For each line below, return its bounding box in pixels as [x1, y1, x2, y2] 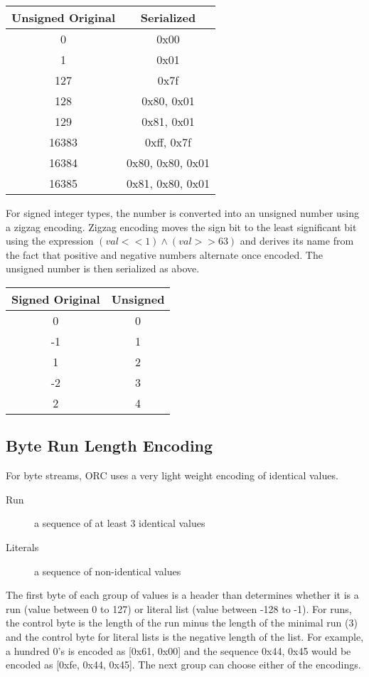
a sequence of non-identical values [34, 563, 181, 578]
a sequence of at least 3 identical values [34, 516, 205, 531]
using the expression [6, 233, 94, 248]
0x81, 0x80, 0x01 [127, 175, 210, 191]
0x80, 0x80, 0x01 [127, 154, 210, 171]
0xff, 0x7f [145, 134, 191, 150]
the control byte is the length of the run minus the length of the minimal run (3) [6, 615, 358, 630]
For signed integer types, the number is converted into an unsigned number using [6, 206, 360, 220]
